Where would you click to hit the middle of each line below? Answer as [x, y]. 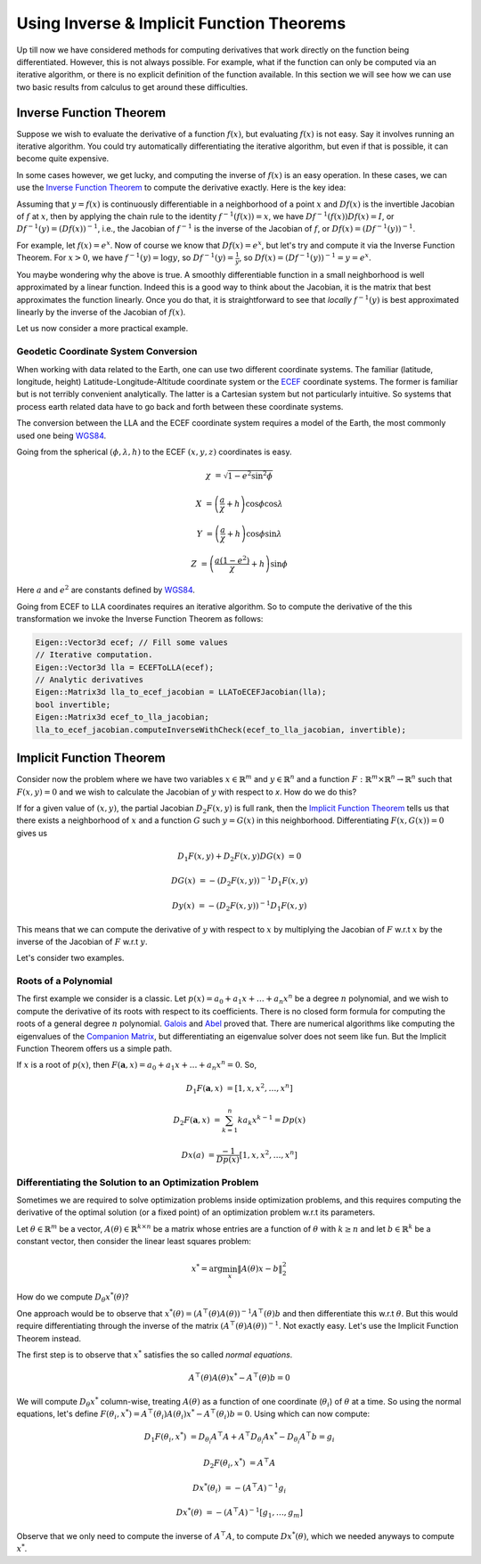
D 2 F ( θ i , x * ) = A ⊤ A [240, 1463]
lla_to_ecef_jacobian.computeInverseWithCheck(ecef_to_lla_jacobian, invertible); [221, 729]
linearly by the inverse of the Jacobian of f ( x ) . [101, 313]
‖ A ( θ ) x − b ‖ [260, 1269]
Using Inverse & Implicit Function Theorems [181, 23]
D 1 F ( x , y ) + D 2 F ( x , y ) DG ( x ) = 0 [239, 857]
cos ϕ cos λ [265, 504]
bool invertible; [73, 705]
